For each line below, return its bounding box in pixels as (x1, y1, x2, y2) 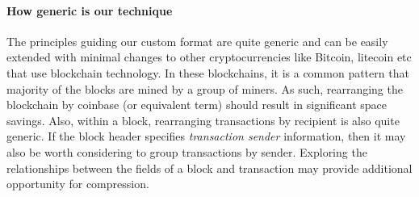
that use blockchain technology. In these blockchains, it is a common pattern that (6, 64, 409, 81)
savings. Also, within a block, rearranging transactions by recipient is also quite (6, 111, 400, 128)
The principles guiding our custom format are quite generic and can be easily (6, 32, 388, 49)
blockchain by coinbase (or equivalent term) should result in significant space (6, 96, 388, 113)
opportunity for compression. (6, 175, 149, 192)
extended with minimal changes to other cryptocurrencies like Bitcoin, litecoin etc (6, 48, 412, 65)
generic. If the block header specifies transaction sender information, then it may (6, 128, 406, 145)
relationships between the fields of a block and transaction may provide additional (6, 159, 413, 176)
